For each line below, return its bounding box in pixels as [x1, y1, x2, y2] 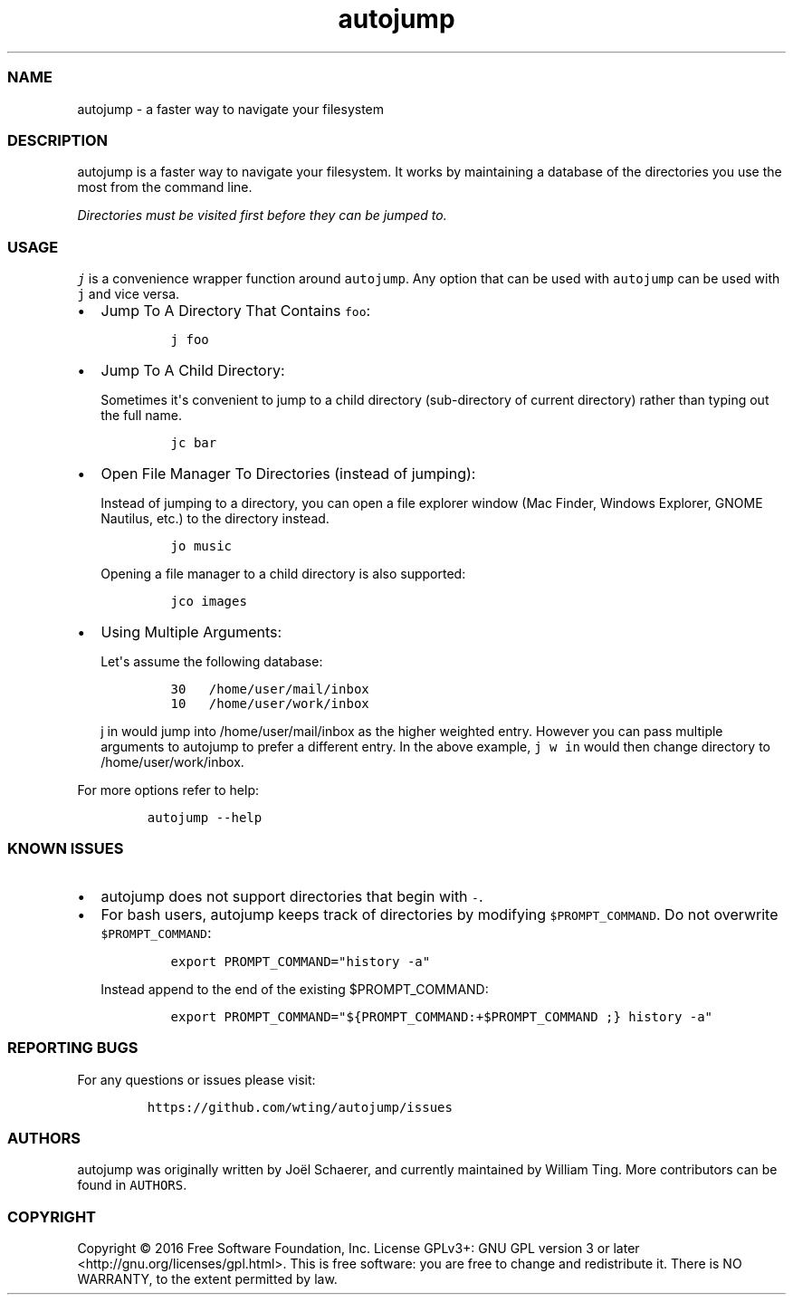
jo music [170, 539, 233, 553]
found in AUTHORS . [77, 1177, 187, 1193]
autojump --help [147, 810, 263, 825]
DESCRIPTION [7, 130, 109, 149]
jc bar [170, 436, 217, 450]
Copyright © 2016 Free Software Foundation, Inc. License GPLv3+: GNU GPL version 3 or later [77, 1240, 640, 1256]
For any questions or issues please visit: [77, 1071, 316, 1087]
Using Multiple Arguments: [100, 623, 282, 641]
